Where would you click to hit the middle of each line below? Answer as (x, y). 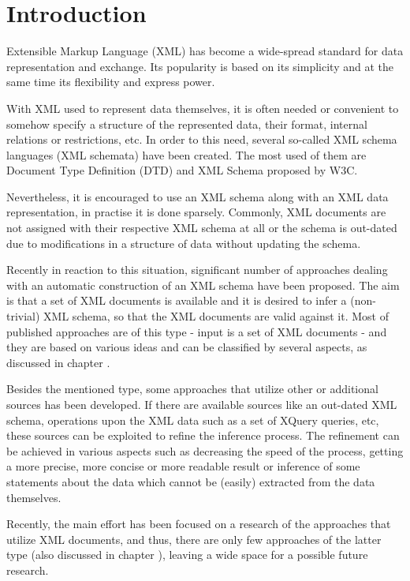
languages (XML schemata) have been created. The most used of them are (186, 154)
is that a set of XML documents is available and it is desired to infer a (177, 300)
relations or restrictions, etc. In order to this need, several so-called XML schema (202, 139)
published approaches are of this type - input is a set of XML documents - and (197, 331)
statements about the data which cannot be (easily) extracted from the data (191, 481)
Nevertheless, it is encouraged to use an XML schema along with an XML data (198, 196)
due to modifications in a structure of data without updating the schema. (184, 243)
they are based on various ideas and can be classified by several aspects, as (187, 347)
